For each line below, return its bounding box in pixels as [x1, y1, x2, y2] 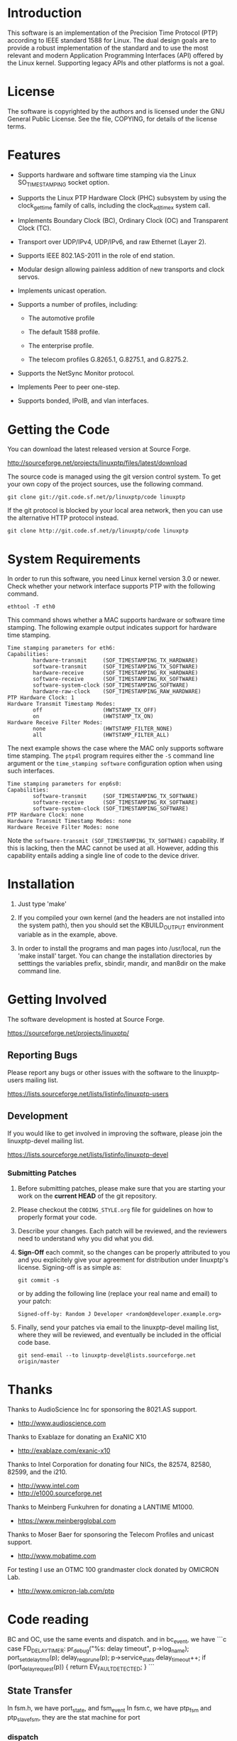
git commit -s [17, 1277, 60, 1284]
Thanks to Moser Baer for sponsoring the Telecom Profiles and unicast [7, 1530, 214, 1539]
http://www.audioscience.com [17, 1419, 106, 1427]
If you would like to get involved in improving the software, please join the [7, 1129, 223, 1137]
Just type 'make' [17, 900, 67, 908]
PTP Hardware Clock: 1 [7, 694, 75, 702]
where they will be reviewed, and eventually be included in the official [17, 1330, 221, 1339]
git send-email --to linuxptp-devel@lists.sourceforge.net [17, 1351, 197, 1359]
